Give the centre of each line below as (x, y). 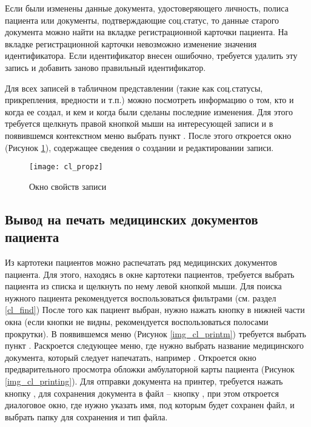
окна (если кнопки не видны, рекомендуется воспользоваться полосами (137, 321)
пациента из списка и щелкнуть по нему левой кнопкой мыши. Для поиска (143, 286)
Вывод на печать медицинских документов (132, 219)
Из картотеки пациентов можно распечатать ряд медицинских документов (141, 262)
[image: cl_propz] (66, 167)
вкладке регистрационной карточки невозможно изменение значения (131, 43)
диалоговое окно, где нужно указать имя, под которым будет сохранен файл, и (150, 405)
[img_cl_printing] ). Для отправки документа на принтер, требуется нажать (144, 381)
